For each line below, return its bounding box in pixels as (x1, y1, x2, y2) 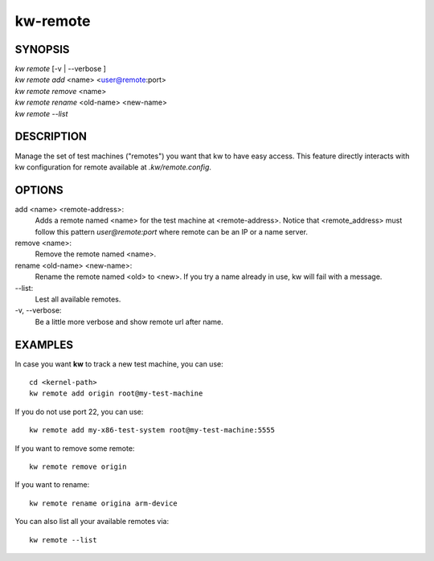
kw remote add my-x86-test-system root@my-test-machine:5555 (29, 426, 275, 435)
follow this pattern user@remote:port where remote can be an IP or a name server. (35, 227, 309, 236)
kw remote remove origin (29, 462, 127, 471)
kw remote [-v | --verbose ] (14, 64, 106, 74)
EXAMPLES (14, 338, 74, 351)
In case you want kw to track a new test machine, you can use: (14, 358, 224, 369)
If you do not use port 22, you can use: (14, 407, 144, 416)
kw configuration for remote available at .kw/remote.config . (14, 162, 212, 172)
